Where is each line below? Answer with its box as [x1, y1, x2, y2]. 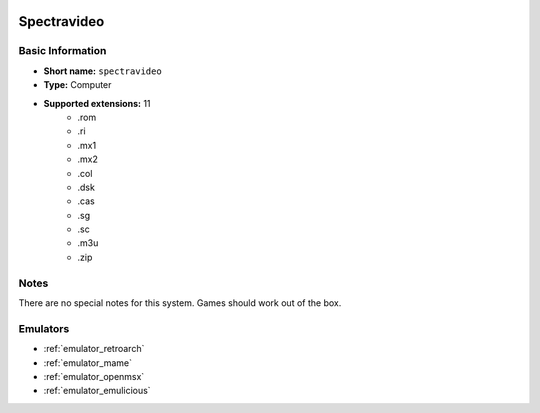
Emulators [18, 321, 70, 335]
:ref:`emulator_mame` [43, 356, 132, 369]
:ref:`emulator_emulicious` [43, 385, 151, 397]
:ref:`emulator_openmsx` [43, 370, 145, 382]
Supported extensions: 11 [43, 97, 151, 109]
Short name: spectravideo [43, 65, 162, 77]
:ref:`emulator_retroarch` [43, 343, 145, 355]
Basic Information [18, 44, 107, 58]
